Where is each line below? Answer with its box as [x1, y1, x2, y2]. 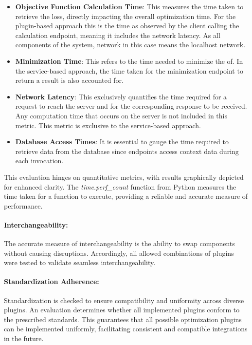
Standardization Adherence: [4, 276, 99, 287]
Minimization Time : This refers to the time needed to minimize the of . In [15, 56, 243, 66]
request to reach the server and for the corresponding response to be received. [15, 101, 247, 111]
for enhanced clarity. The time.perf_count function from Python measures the [4, 181, 236, 192]
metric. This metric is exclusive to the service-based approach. [15, 120, 201, 130]
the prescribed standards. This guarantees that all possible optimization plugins [4, 314, 242, 324]
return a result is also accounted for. [15, 75, 124, 85]
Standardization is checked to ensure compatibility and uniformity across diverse [4, 295, 244, 305]
